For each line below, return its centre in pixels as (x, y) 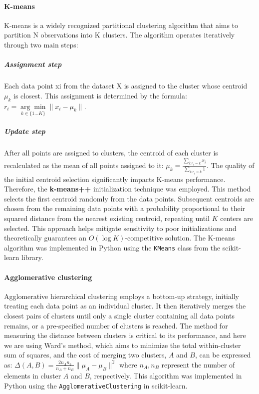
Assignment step (33, 64)
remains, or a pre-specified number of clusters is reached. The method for (116, 325)
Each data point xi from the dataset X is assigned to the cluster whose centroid (126, 86)
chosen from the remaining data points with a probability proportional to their (125, 208)
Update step (25, 131)
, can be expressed (223, 355)
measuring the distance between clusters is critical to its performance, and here (125, 335)
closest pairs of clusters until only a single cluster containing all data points (119, 316)
